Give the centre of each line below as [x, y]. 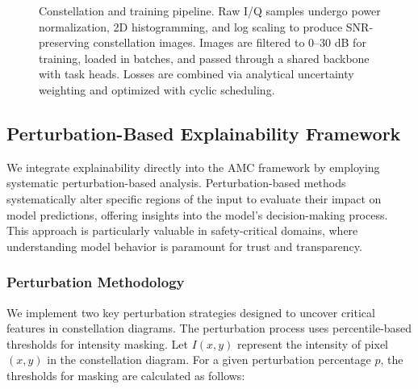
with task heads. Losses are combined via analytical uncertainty [196, 74]
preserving [64, 42]
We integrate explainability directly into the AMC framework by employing [193, 167]
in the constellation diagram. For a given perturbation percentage [209, 360]
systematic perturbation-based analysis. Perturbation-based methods [176, 183]
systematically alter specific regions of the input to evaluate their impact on [194, 198]
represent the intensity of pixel [313, 343]
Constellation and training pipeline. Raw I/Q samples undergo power [210, 10]
